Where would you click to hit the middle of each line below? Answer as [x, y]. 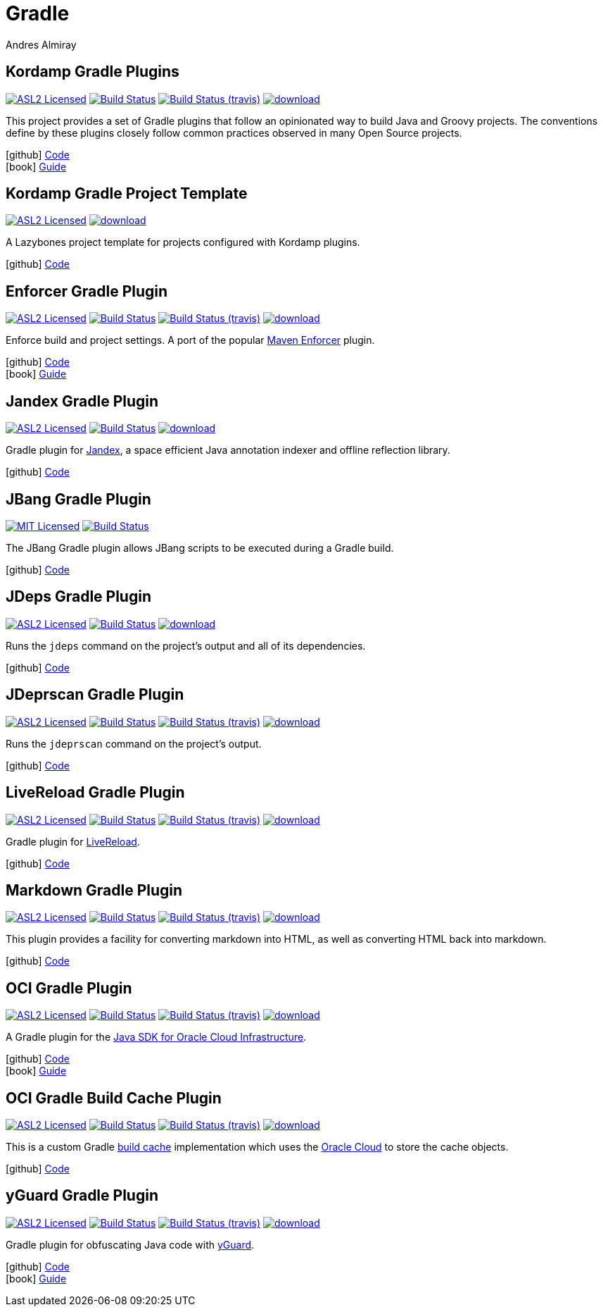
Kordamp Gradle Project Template [127, 194]
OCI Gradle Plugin [69, 988]
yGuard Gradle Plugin [82, 1196]
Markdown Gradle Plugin [94, 890]
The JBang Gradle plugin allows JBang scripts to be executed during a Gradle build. [200, 547]
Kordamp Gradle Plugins [93, 72]
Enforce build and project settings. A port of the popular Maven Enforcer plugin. [190, 340]
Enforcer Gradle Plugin [87, 291]
